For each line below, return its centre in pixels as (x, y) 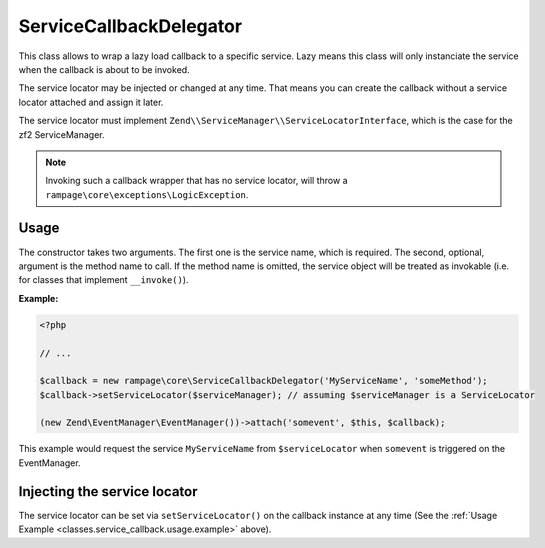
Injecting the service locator (108, 491)
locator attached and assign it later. (91, 102)
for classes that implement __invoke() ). (103, 280)
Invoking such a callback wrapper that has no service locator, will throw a (196, 181)
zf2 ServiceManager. (61, 134)
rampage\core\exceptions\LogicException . (147, 194)
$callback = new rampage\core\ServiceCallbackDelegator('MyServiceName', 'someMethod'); (264, 381)
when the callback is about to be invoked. (104, 69)
